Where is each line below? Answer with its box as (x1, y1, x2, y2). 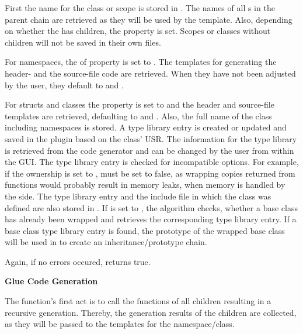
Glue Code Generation (5, 275, 98, 287)
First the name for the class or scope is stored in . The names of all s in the (5, 2, 275, 13)
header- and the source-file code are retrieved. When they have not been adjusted (5, 67, 296, 79)
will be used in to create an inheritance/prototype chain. (5, 236, 207, 248)
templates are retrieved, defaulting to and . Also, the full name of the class (5, 109, 272, 122)
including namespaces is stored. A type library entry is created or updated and (5, 121, 287, 133)
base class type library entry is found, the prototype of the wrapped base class (5, 224, 285, 236)
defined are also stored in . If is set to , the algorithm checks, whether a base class (5, 201, 298, 214)
